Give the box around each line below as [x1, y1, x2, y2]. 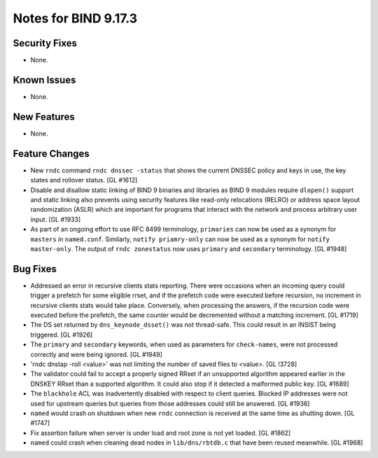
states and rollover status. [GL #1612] [30, 176, 138, 184]
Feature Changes [13, 147, 90, 159]
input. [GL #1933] [30, 215, 81, 224]
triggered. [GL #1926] [30, 330, 93, 339]
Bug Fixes [13, 263, 57, 275]
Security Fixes [13, 37, 77, 49]
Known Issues [13, 74, 76, 86]
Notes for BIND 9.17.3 [13, 11, 138, 26]
